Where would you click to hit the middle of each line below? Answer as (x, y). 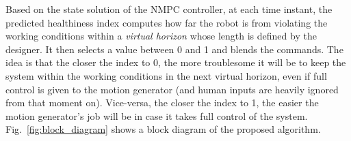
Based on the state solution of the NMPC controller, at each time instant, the (169, 9)
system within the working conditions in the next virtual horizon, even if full (166, 75)
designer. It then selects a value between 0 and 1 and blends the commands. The (174, 49)
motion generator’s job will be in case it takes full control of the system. (157, 115)
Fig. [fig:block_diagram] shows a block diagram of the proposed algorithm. (163, 129)
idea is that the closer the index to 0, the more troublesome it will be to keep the (176, 62)
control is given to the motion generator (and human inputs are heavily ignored (172, 89)
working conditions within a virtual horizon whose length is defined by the (161, 36)
